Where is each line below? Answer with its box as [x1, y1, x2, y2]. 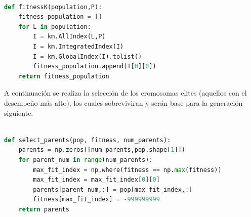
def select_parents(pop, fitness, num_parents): [4, 136, 171, 144]
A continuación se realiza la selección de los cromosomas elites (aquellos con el [4, 88, 247, 98]
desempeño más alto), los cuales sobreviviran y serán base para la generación [4, 97, 243, 108]
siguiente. [4, 107, 33, 118]
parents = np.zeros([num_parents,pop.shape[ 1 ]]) [18, 146, 185, 154]
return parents [18, 205, 69, 213]
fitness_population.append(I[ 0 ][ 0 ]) [33, 63, 156, 70]
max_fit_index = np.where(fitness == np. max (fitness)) [33, 166, 222, 173]
